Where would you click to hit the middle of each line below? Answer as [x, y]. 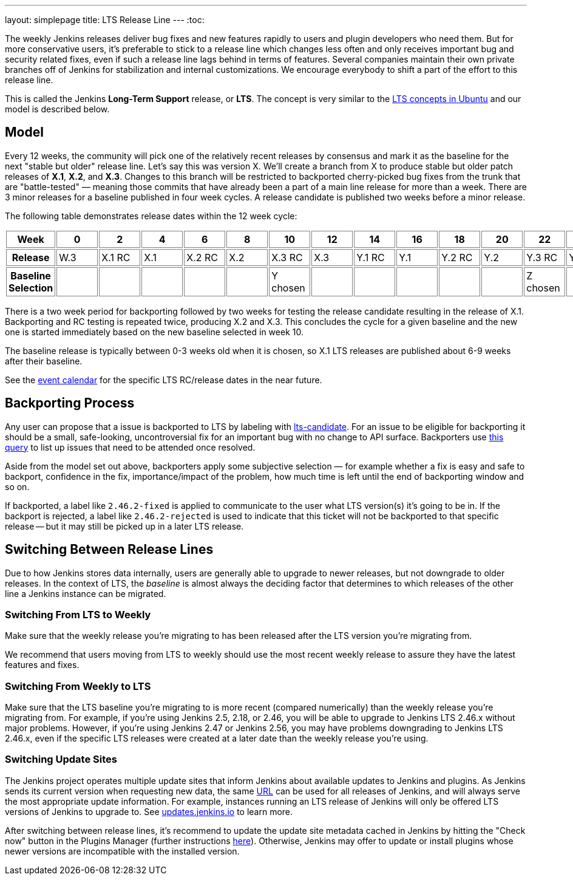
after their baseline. [44, 361]
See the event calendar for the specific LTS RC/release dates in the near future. [164, 380]
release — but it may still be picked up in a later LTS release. [124, 526]
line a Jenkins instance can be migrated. [86, 593]
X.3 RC [287, 257]
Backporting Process [70, 403]
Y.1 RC [371, 257]
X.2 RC [202, 257]
